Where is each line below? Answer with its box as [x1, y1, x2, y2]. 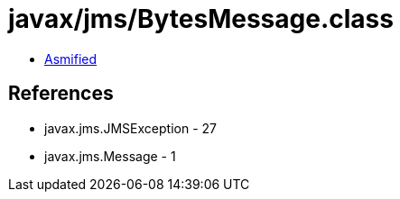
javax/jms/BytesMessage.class [8, 4, 394, 34]
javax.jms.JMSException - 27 [44, 120, 217, 136]
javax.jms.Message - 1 [44, 148, 176, 164]
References [8, 82, 114, 105]
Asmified [44, 50, 98, 67]
